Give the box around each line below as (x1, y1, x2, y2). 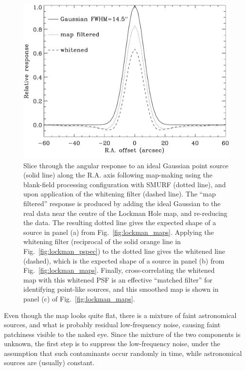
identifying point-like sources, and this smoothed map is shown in (23, 284, 219, 294)
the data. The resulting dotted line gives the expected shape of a (23, 217, 216, 228)
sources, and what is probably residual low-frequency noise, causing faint (4, 319, 221, 330)
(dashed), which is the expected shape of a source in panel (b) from (23, 255, 225, 265)
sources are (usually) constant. (4, 357, 95, 368)
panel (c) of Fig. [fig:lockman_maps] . (23, 293, 135, 303)
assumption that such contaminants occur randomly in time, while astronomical (4, 348, 242, 358)
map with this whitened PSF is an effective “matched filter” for (23, 274, 212, 284)
